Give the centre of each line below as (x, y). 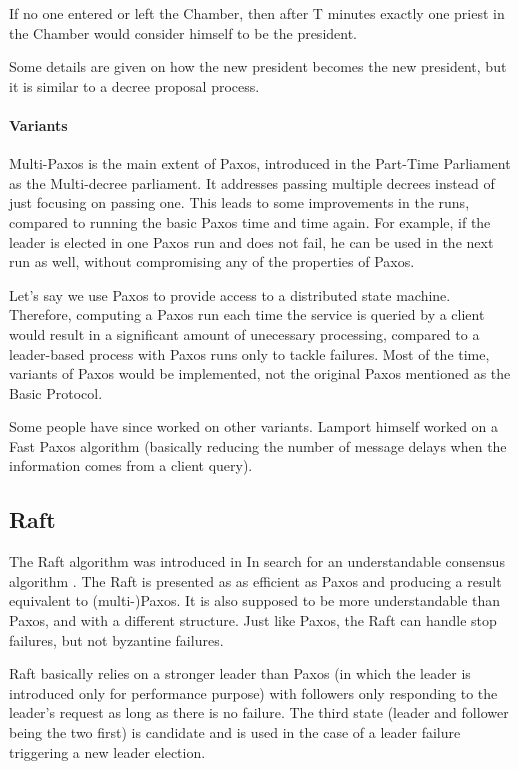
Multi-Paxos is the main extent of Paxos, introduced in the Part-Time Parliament (260, 163)
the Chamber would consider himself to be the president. (183, 32)
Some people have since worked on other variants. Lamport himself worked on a (254, 426)
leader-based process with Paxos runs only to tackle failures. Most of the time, (249, 353)
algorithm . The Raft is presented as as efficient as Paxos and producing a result (255, 580)
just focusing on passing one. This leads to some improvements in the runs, (239, 202)
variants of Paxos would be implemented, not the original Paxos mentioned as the (260, 373)
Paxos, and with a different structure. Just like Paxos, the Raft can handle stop (253, 620)
